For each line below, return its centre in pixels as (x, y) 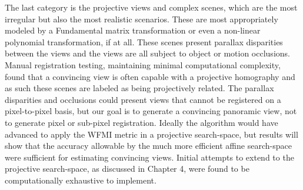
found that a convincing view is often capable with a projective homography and (150, 76)
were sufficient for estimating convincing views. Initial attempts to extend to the (149, 157)
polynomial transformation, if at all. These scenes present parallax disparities (144, 41)
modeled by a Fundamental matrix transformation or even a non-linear (133, 30)
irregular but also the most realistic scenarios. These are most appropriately (141, 19)
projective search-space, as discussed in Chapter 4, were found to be (127, 169)
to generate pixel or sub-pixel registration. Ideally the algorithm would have (141, 122)
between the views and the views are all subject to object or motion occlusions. (147, 53)
